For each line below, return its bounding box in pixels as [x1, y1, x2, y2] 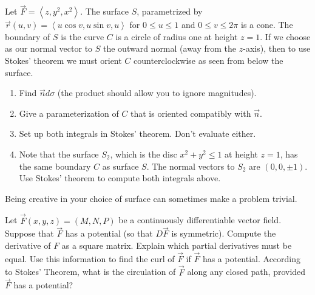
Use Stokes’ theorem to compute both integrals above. [19, 172, 221, 184]
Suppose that [5, 227, 54, 240]
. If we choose [260, 30, 311, 43]
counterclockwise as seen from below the [134, 54, 283, 66]
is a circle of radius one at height [115, 30, 238, 43]
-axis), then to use [243, 42, 311, 55]
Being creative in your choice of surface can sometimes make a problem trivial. [5, 192, 297, 204]
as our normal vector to [5, 42, 93, 55]
